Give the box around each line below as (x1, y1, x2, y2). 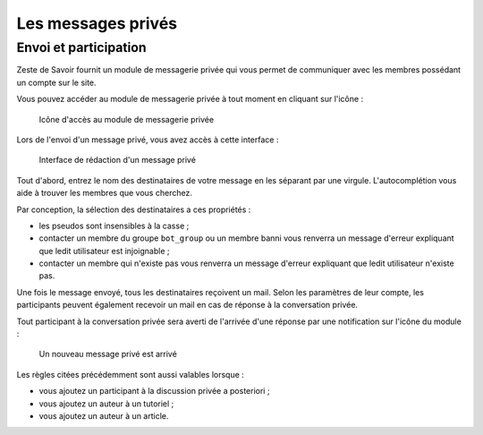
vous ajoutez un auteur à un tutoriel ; (38, 398, 174, 409)
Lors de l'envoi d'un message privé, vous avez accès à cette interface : (16, 134, 279, 145)
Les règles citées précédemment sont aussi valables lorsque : (16, 369, 245, 380)
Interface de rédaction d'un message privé (38, 155, 197, 166)
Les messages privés (16, 13, 178, 33)
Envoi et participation (16, 39, 147, 55)
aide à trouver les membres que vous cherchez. (16, 188, 192, 199)
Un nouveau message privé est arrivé (38, 349, 178, 360)
